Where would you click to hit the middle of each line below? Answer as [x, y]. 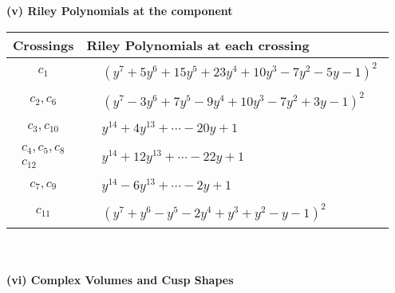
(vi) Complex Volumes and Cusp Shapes [120, 280]
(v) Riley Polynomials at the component [120, 10]
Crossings [43, 45]
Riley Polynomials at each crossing [198, 45]
